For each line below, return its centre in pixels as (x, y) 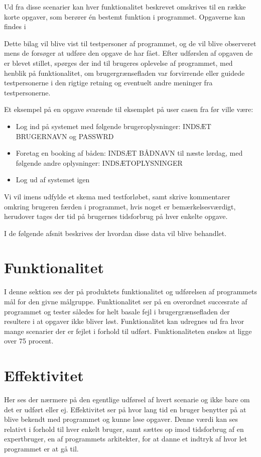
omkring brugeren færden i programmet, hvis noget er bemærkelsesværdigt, (120, 206)
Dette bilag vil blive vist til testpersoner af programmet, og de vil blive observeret (130, 43)
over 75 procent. (29, 341)
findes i (15, 26)
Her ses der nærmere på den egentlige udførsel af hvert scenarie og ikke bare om (127, 399)
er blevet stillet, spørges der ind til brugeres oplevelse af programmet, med (118, 63)
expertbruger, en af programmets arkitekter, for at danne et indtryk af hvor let (126, 439)
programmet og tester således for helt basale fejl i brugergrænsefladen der (117, 311)
